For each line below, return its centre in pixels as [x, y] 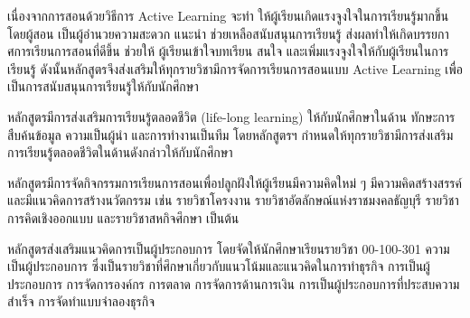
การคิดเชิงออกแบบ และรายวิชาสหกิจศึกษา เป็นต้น [123, 217]
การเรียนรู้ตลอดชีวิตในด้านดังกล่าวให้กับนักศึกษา [120, 152]
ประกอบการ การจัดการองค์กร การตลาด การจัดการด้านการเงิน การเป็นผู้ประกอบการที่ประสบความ [234, 283]
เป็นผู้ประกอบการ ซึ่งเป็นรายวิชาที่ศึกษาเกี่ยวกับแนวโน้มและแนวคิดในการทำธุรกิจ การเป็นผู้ [219, 266]
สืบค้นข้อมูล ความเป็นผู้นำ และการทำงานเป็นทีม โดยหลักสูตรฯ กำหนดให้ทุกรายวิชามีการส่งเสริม [230, 134]
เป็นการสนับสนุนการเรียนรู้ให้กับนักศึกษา [103, 86]
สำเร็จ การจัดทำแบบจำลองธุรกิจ [81, 301]
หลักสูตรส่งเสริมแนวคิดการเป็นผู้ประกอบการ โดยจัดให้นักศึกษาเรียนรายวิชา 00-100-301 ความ [229, 248]
